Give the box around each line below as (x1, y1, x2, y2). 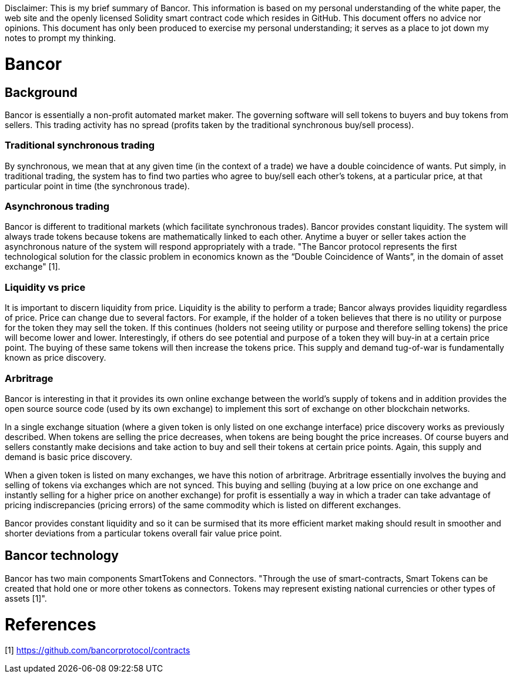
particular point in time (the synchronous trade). (5, 180, 190, 191)
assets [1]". (5, 593, 47, 603)
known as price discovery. (5, 353, 106, 363)
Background (5, 85, 78, 100)
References (5, 614, 96, 635)
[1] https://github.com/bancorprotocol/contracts (5, 645, 190, 656)
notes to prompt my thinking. (5, 33, 116, 43)
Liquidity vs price (5, 281, 86, 293)
